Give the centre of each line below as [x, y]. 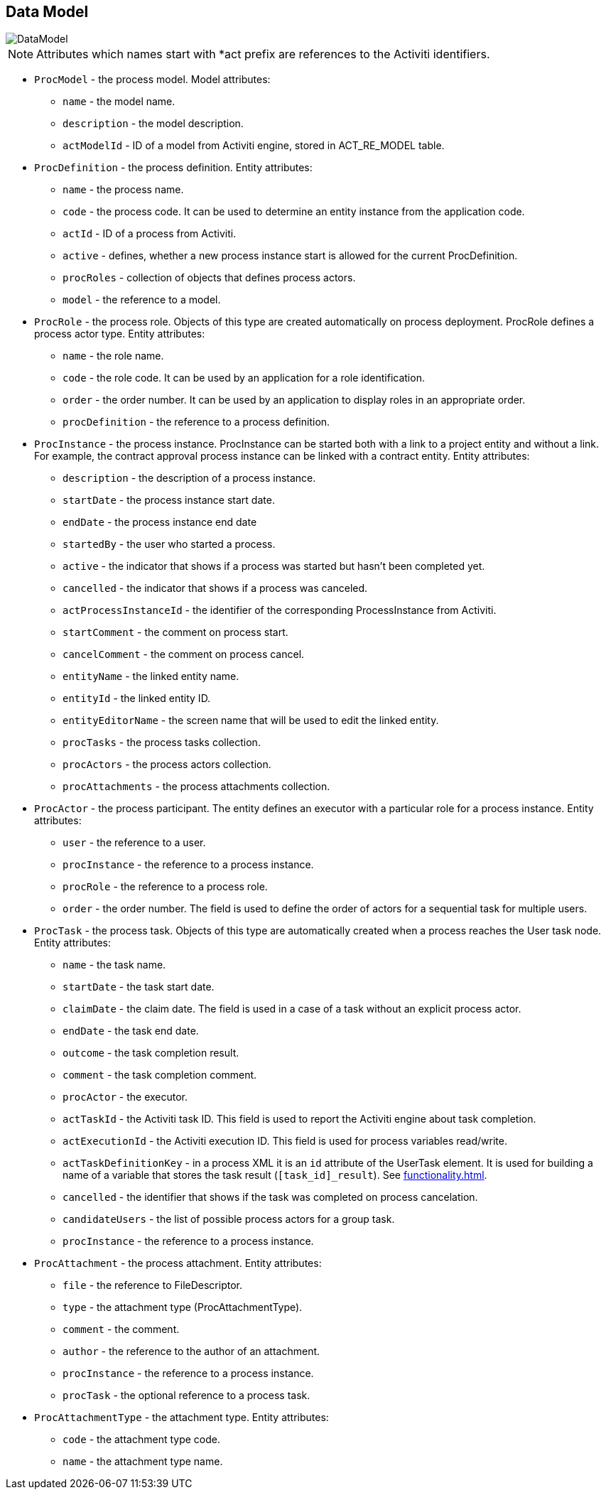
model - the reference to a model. [142, 300]
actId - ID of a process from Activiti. [150, 234]
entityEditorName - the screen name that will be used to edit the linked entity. [251, 720]
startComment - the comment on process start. [175, 632]
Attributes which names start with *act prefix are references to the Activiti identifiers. [263, 54]
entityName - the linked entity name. [151, 676]
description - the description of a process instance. [189, 478]
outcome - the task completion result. [151, 1053]
